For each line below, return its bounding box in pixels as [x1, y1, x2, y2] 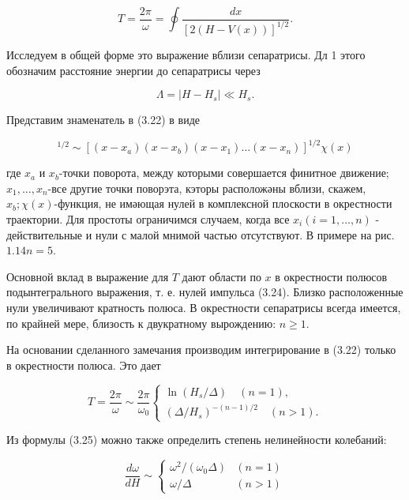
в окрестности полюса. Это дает [6, 356, 161, 373]
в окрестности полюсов [275, 268, 388, 284]
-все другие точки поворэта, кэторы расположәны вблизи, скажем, [47, 179, 366, 196]
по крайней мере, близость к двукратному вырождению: [6, 314, 276, 331]
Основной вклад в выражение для [6, 268, 169, 284]
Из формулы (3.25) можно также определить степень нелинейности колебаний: [6, 431, 387, 448]
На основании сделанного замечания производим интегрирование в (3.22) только [6, 341, 396, 358]
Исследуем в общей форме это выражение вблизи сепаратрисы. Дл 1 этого [6, 46, 366, 62]
